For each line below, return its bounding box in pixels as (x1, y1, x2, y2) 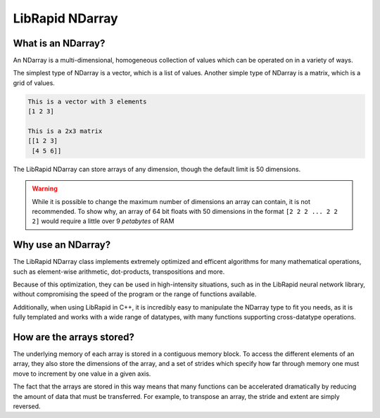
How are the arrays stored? (13, 331, 135, 343)
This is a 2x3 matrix (27, 127, 103, 135)
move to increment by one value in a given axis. (13, 369, 151, 378)
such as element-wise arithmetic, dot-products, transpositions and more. (13, 267, 225, 276)
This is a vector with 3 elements (27, 97, 147, 106)
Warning (32, 184, 58, 193)
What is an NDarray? (13, 37, 106, 49)
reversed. (13, 402, 42, 411)
